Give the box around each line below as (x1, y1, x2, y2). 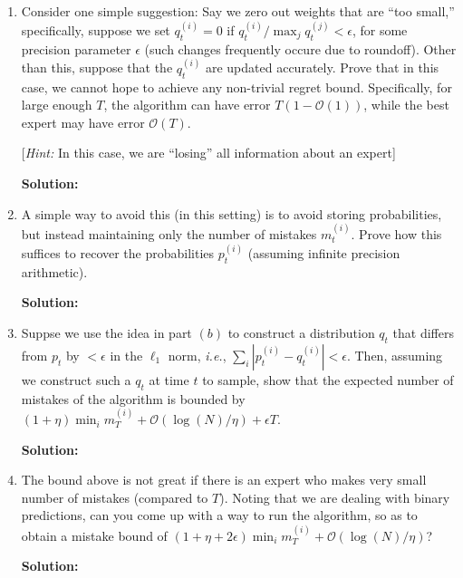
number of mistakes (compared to (21, 487, 208, 506)
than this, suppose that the (21, 58, 173, 77)
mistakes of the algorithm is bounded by (21, 389, 246, 408)
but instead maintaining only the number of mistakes (21, 225, 317, 244)
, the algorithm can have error (103, 95, 271, 114)
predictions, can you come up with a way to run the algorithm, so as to (21, 506, 418, 525)
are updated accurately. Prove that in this (205, 58, 439, 77)
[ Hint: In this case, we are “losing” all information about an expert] (21, 143, 396, 162)
